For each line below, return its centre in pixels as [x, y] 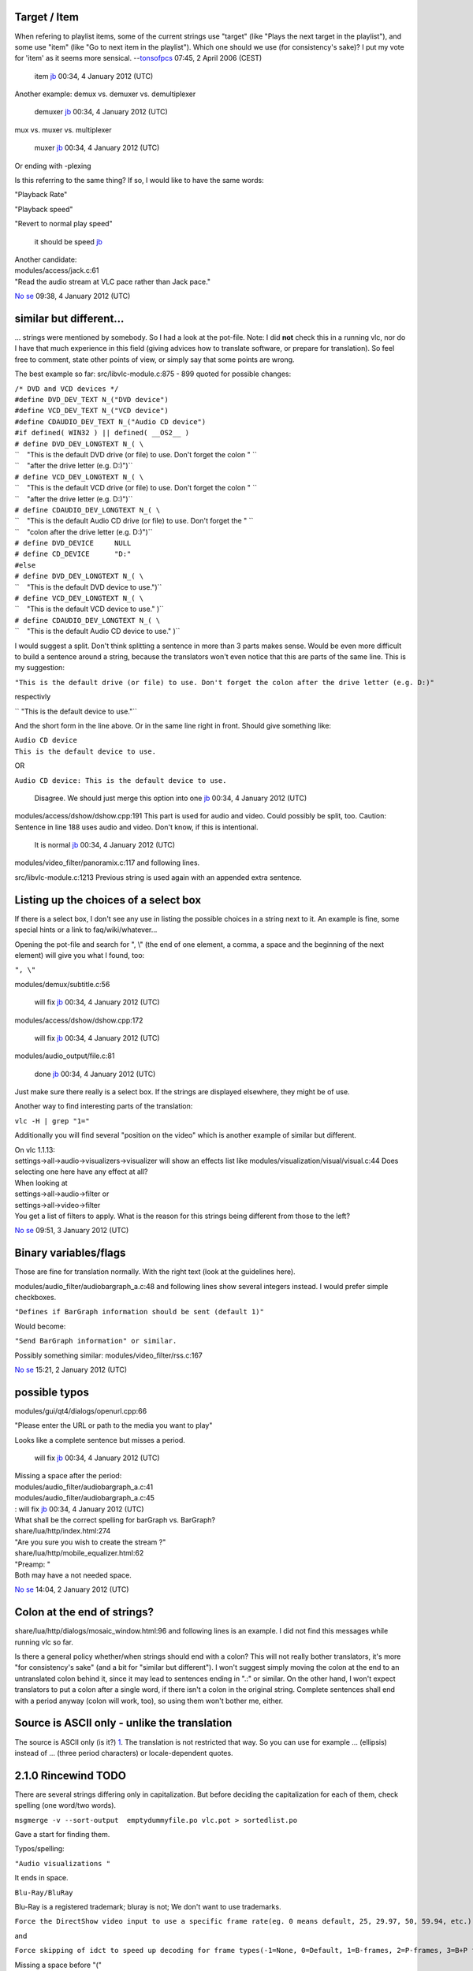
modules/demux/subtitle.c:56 [62, 984]
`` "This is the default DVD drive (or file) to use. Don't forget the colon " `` [136, 454]
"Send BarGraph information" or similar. [96, 1341]
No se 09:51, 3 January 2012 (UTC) [72, 1231]
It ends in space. [41, 1878]
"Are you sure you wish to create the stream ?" [90, 1542]
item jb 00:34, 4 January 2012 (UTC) [94, 76]
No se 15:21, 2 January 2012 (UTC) [71, 1369]
